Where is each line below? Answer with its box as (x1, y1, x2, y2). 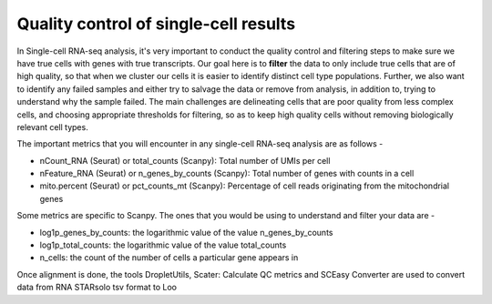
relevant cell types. (16, 121, 88, 132)
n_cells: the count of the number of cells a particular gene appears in (39, 252, 299, 263)
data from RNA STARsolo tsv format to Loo (16, 282, 178, 293)
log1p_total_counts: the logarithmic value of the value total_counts (39, 239, 287, 250)
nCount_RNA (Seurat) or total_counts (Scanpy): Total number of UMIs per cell (39, 155, 331, 166)
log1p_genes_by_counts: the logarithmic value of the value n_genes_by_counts (39, 227, 333, 238)
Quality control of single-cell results (16, 14, 296, 34)
